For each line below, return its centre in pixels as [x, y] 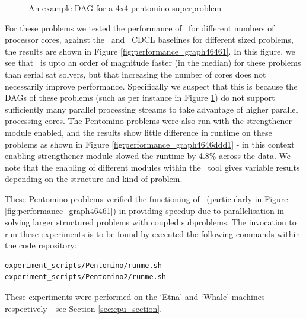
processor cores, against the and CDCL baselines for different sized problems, [149, 39]
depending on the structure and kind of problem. [94, 179]
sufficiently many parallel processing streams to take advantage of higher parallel [152, 109]
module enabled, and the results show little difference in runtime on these [138, 132]
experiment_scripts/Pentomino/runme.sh [83, 265]
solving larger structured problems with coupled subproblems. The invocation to [151, 222]
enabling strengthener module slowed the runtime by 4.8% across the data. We [148, 156]
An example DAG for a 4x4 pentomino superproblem [125, 8]
